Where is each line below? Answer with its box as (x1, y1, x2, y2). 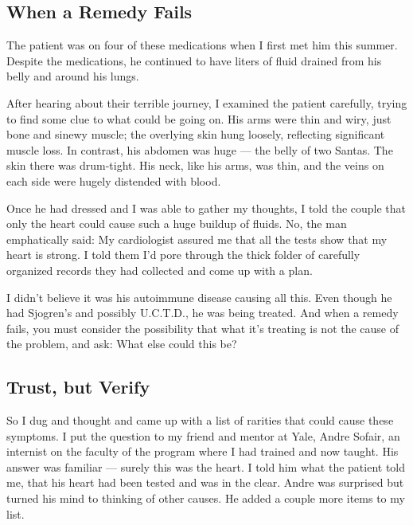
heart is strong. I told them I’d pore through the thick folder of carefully (6, 246, 360, 263)
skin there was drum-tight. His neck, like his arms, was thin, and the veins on (6, 157, 384, 174)
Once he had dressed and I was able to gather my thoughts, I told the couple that (6, 199, 407, 216)
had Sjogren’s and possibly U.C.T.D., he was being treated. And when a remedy (6, 304, 399, 321)
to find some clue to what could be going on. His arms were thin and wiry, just (6, 110, 392, 127)
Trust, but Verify (6, 374, 150, 399)
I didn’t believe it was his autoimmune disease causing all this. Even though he (6, 288, 392, 305)
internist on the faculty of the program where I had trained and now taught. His (6, 443, 399, 460)
